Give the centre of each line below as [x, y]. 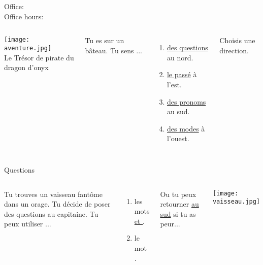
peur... [170, 224]
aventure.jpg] [28, 48]
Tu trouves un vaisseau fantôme [53, 194]
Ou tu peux [178, 194]
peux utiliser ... [28, 224]
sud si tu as [178, 213]
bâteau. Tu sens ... [113, 50]
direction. [234, 50]
